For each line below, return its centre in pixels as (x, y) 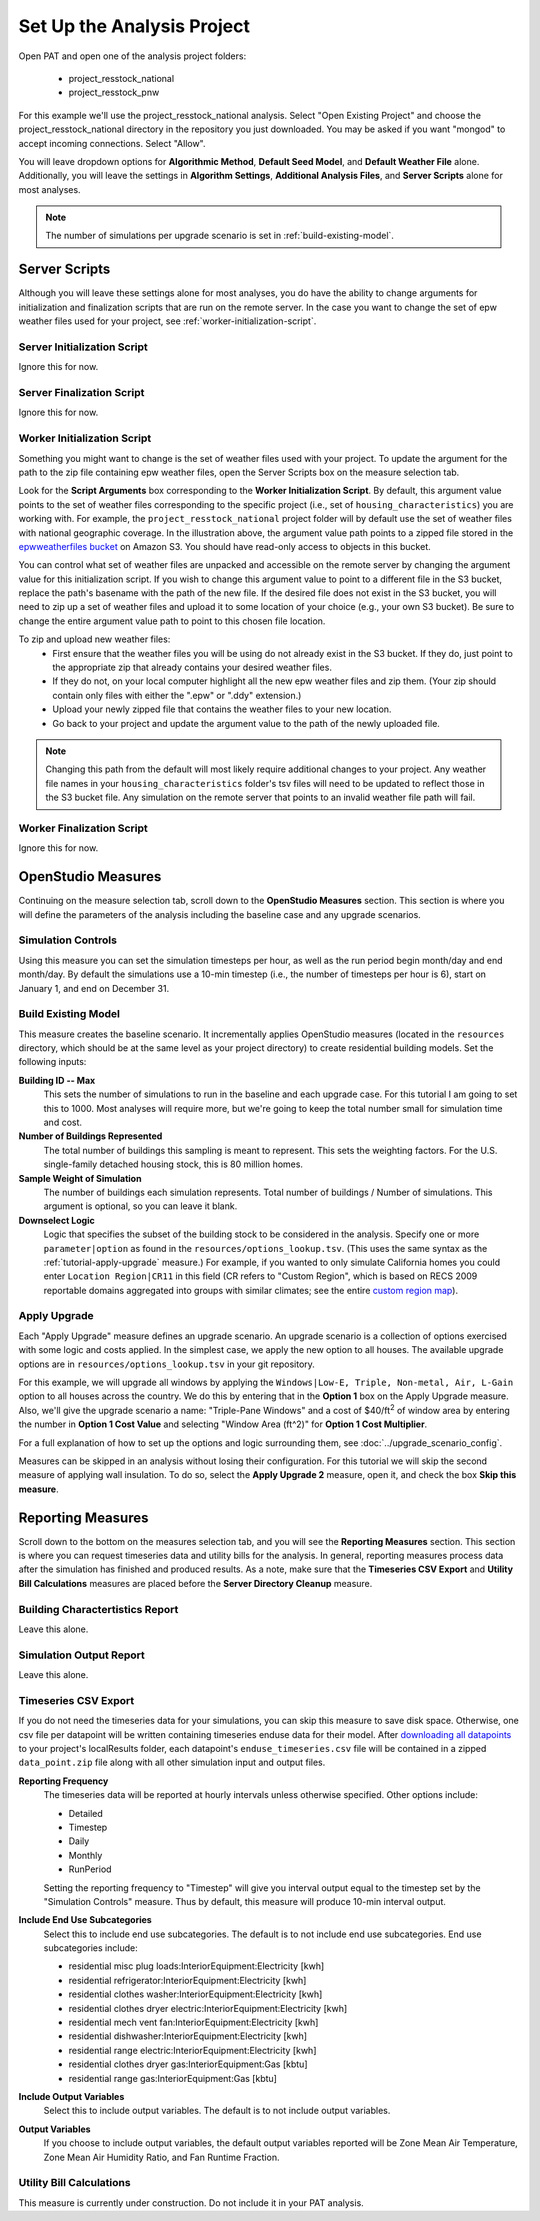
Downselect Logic (56, 1220)
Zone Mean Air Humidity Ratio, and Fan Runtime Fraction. (161, 2157)
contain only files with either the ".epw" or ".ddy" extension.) (177, 695)
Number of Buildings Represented (90, 1136)
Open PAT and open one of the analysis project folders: (132, 56)
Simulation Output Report (81, 1655)
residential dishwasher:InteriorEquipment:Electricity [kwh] (188, 2036)
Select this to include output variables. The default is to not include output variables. (217, 2111)
